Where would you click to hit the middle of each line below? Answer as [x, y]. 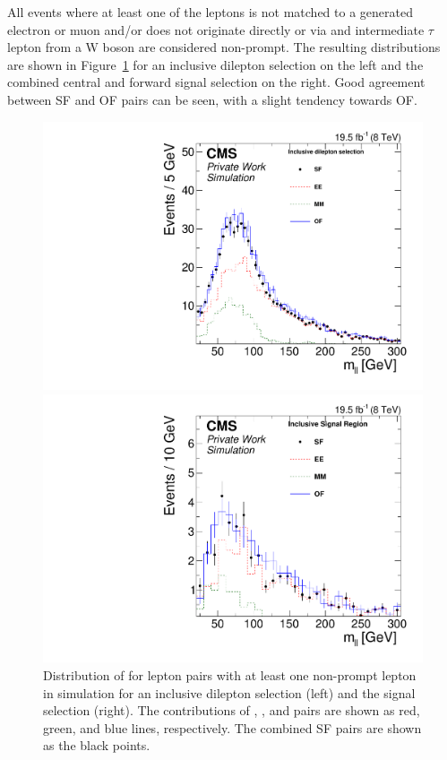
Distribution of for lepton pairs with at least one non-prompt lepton [230, 675]
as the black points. [97, 745]
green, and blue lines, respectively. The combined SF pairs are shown [232, 727]
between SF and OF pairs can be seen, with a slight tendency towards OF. [212, 99]
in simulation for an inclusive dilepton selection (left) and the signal [229, 692]
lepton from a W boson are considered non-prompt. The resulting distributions [224, 47]
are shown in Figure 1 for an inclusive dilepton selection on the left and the [215, 64]
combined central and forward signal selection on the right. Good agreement [216, 82]
